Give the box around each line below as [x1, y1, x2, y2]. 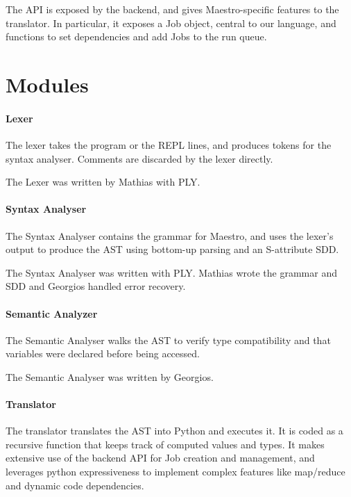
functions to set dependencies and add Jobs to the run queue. [6, 29, 267, 44]
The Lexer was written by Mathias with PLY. [6, 174, 200, 189]
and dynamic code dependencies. [6, 478, 144, 492]
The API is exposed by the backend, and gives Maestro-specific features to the [6, 2, 339, 16]
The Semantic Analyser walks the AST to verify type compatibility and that [6, 332, 331, 347]
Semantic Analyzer [6, 306, 98, 320]
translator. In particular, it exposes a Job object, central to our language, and [6, 15, 336, 30]
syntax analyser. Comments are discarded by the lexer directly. [6, 151, 273, 165]
